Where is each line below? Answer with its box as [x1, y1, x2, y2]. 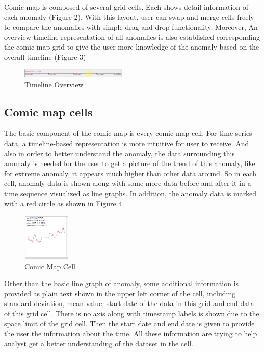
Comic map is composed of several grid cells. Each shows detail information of [4, 2, 249, 12]
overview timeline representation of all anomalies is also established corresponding [4, 31, 260, 42]
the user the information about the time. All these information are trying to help [4, 328, 257, 339]
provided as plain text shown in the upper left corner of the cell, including [4, 288, 236, 298]
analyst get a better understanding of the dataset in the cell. [4, 338, 193, 348]
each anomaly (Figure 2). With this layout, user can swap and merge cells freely [4, 11, 254, 22]
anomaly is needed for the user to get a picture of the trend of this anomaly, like [4, 158, 255, 169]
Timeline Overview [24, 79, 84, 89]
